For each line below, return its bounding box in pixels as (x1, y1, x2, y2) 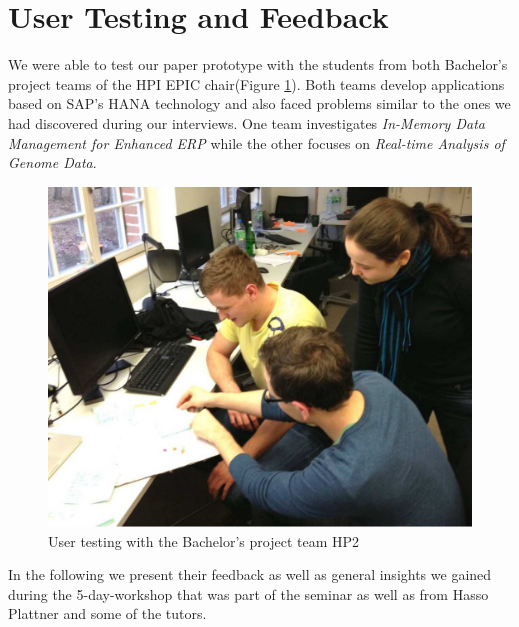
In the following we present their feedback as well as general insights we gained (8, 564, 492, 585)
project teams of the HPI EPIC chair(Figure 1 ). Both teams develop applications (8, 73, 505, 94)
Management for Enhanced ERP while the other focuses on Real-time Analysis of (8, 132, 505, 153)
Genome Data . (8, 152, 97, 173)
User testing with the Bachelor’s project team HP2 (48, 530, 360, 551)
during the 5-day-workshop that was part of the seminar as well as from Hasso (8, 583, 489, 604)
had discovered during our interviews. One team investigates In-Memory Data (8, 112, 485, 133)
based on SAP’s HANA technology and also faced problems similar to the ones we (8, 93, 511, 114)
